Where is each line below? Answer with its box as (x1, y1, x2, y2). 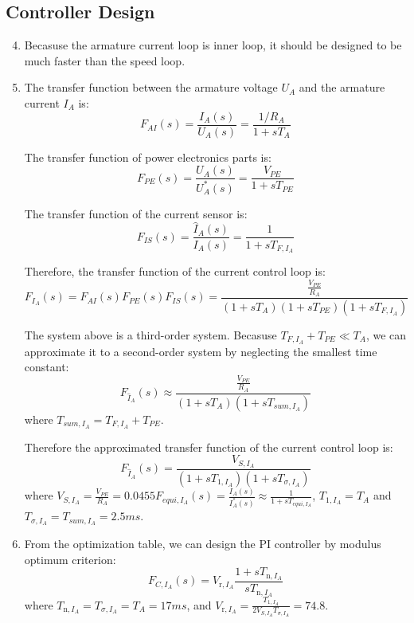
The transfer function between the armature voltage (24, 79, 278, 96)
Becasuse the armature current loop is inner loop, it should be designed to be (24, 37, 402, 53)
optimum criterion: (24, 551, 116, 567)
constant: (24, 359, 69, 375)
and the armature (299, 79, 385, 96)
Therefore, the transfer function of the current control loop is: (24, 263, 326, 280)
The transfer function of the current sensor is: (24, 205, 248, 221)
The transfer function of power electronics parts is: (24, 148, 271, 165)
